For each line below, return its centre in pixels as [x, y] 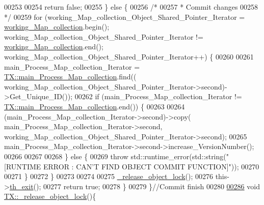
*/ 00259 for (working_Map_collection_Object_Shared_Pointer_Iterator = [125, 17]
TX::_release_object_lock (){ [50, 196]
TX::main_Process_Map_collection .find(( [70, 77]
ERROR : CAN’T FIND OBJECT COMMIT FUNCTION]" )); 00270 [151, 166]
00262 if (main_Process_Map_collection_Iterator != [158, 96]
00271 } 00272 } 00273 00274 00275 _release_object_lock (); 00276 [109, 176]
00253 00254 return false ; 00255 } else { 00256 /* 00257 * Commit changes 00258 [131, 7]
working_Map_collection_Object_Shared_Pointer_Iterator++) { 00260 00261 [129, 56]
